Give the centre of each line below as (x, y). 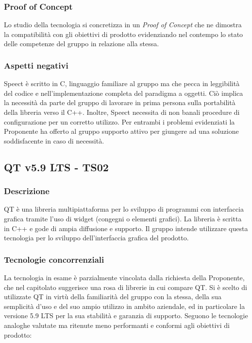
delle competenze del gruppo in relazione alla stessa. (82, 44)
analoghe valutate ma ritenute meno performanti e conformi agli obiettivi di (117, 325)
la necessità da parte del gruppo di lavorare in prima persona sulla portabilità (120, 102)
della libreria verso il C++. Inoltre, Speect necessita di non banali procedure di (122, 112)
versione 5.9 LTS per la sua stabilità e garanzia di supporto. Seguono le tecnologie (126, 316)
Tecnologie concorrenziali (54, 259)
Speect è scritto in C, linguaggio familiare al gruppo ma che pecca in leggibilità (122, 83)
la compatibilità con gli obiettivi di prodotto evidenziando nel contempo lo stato (124, 34)
